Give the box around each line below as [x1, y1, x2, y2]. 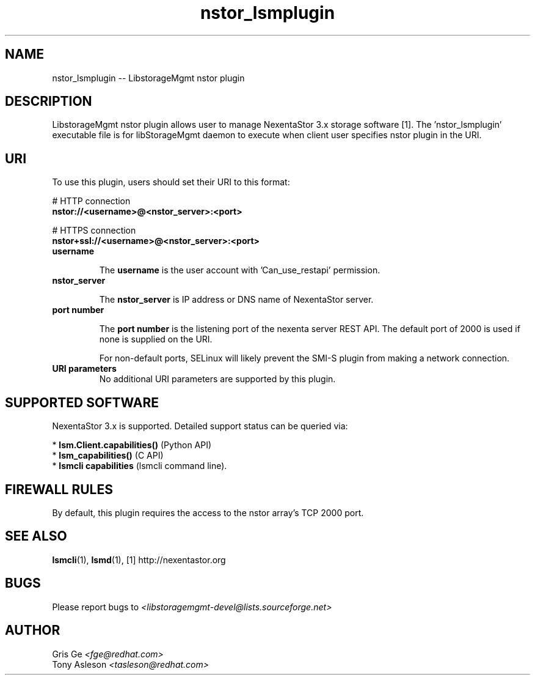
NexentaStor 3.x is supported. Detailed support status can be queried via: [52, 421, 348, 432]
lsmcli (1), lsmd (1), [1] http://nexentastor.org [52, 554, 226, 565]
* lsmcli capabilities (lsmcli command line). [52, 460, 227, 471]
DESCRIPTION [5, 94, 92, 109]
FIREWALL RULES [5, 481, 113, 497]
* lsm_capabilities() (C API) [52, 450, 164, 461]
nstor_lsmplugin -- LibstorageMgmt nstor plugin [52, 72, 245, 83]
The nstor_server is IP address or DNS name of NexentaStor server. [99, 294, 374, 305]
